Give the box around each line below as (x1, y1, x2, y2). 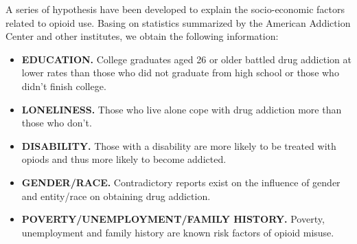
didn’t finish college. (21, 78, 106, 93)
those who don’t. (21, 115, 92, 130)
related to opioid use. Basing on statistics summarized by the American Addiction (5, 15, 351, 30)
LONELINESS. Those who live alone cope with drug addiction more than (21, 102, 342, 116)
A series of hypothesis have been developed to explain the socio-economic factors (5, 2, 345, 16)
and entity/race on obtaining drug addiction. (21, 188, 211, 203)
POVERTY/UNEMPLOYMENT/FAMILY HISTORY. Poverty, (21, 212, 325, 226)
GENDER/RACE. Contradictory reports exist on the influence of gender (21, 175, 341, 189)
